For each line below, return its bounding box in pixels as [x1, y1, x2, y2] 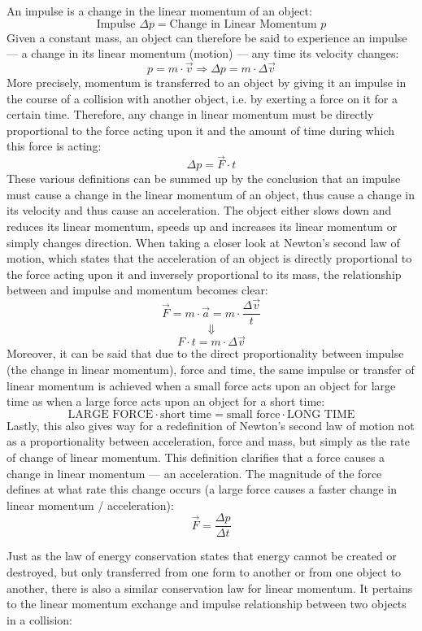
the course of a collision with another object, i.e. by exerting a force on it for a [7, 89, 398, 107]
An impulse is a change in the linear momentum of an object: [7, 2, 312, 19]
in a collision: [7, 611, 72, 628]
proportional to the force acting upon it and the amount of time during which [7, 121, 394, 138]
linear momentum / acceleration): [7, 496, 174, 513]
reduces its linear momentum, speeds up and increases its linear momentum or [7, 217, 398, 234]
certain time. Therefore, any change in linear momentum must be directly [7, 106, 374, 123]
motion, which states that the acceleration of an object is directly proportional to [7, 250, 412, 267]
